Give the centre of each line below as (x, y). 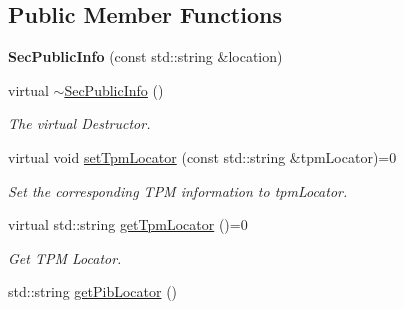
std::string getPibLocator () (93, 291)
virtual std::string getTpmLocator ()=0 (128, 224)
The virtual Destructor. (79, 123)
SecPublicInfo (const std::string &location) (145, 56)
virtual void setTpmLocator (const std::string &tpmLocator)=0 (202, 156)
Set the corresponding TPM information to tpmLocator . (178, 190)
